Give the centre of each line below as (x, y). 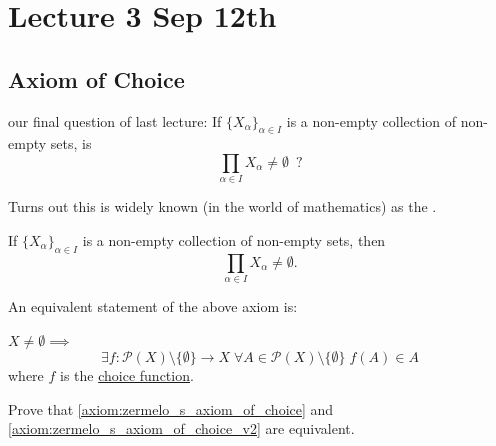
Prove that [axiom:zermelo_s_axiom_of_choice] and (171, 408)
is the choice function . (127, 375)
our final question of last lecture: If (115, 120)
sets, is (71, 143)
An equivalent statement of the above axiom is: (153, 306)
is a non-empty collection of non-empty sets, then (234, 239)
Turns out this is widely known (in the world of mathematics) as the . (222, 206)
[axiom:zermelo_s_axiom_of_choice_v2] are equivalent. (181, 428)
